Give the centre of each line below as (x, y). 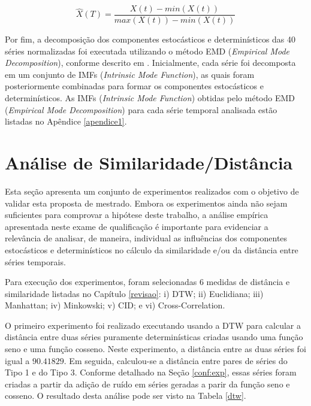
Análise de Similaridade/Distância (149, 162)
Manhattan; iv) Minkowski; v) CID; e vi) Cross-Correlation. (115, 305)
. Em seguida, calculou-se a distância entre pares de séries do (176, 360)
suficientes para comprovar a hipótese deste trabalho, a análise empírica (137, 215)
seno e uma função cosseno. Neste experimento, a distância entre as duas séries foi (155, 349)
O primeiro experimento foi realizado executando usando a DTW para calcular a (153, 325)
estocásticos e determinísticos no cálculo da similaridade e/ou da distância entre (152, 249)
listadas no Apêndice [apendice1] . (66, 121)
